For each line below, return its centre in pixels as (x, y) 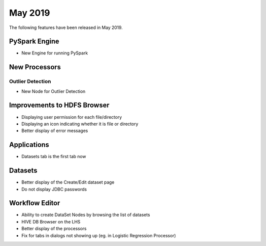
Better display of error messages (55, 131)
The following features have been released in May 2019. (66, 27)
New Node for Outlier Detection (53, 91)
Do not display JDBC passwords (54, 189)
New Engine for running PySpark (55, 53)
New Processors (35, 67)
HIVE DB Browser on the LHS (51, 221)
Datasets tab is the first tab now (54, 157)
